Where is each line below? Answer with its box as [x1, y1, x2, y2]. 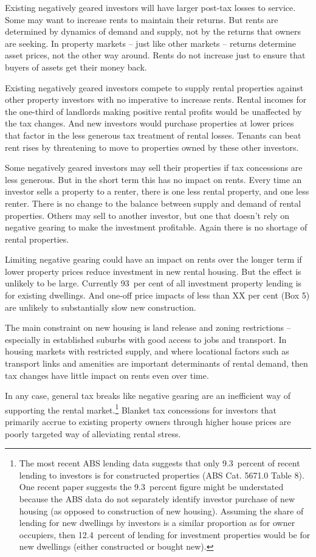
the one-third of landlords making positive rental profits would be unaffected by [5, 105, 302, 117]
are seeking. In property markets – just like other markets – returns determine [5, 36, 297, 49]
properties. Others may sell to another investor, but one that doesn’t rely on [5, 209, 290, 221]
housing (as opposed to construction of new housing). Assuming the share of [19, 504, 304, 517]
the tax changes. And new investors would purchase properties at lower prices [5, 117, 294, 130]
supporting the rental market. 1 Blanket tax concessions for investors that [5, 401, 276, 416]
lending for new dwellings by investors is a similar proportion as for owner [19, 516, 295, 529]
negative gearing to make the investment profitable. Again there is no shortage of [5, 221, 307, 234]
